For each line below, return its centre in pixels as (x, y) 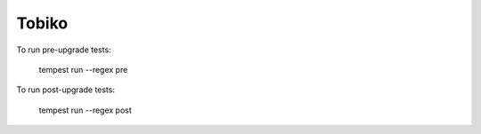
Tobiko (42, 23)
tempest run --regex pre (83, 69)
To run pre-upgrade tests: (64, 50)
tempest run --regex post (86, 110)
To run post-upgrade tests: (66, 90)
